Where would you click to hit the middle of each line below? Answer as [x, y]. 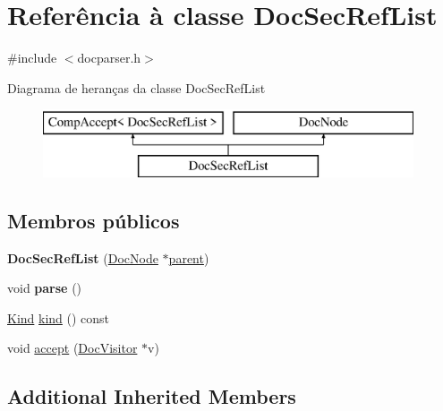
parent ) [189, 257]
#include [32, 58]
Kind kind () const [59, 317]
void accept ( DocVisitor [72, 348]
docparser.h [109, 58]
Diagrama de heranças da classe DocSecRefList [136, 87]
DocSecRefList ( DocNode [83, 257]
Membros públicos [94, 220]
